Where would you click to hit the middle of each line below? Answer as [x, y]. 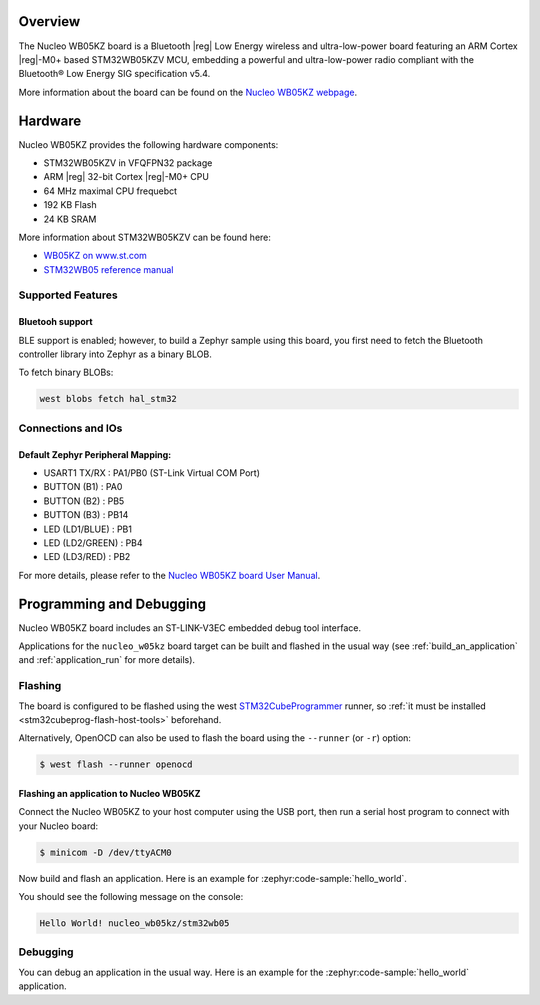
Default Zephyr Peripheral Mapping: [95, 454]
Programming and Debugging [112, 603]
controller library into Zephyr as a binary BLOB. [115, 354]
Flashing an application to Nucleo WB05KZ [109, 793]
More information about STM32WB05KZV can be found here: [145, 237]
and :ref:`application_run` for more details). [106, 660]
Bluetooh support [56, 322]
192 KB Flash [70, 205]
